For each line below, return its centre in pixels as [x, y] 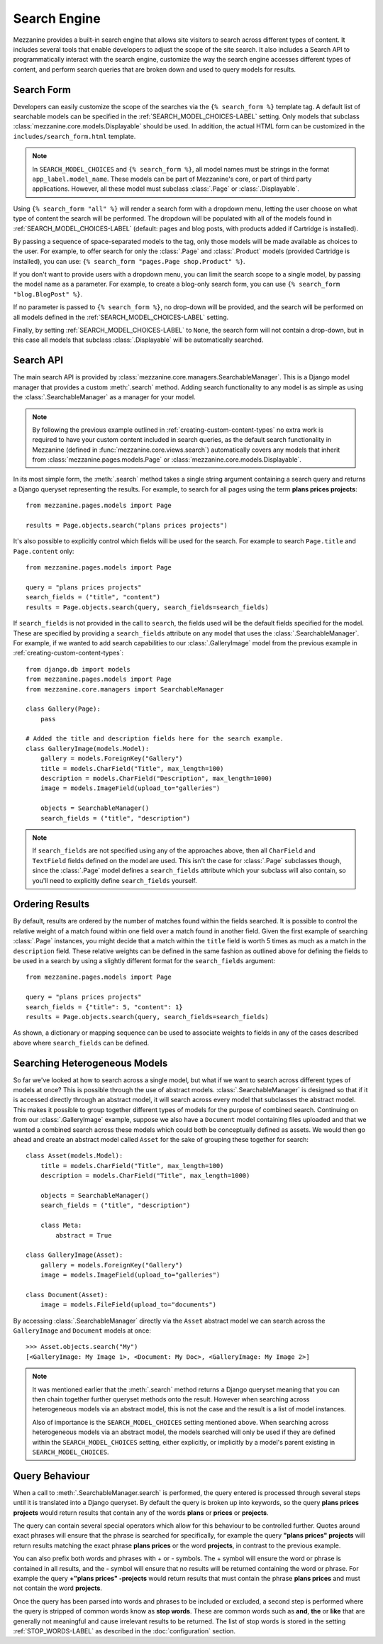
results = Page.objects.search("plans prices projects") [127, 526]
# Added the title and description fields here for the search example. [155, 739]
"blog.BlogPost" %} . [48, 294]
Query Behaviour [51, 1476]
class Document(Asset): [67, 1295]
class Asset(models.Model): [74, 1156]
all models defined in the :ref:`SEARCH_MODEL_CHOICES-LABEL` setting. [121, 317]
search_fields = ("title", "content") [93, 597]
